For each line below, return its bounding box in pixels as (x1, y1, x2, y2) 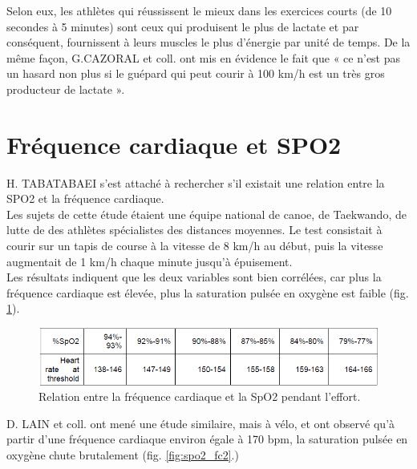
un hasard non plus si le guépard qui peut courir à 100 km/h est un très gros (6, 65, 385, 82)
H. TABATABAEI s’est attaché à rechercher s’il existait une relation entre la (6, 174, 385, 191)
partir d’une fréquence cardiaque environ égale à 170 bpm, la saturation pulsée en (6, 431, 408, 447)
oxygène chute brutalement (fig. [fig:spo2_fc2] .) (6, 447, 239, 463)
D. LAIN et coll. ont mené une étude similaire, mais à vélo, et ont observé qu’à (6, 414, 395, 431)
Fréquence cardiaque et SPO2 (6, 127, 342, 160)
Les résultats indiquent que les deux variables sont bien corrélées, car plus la (6, 269, 382, 285)
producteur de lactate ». (6, 80, 125, 97)
